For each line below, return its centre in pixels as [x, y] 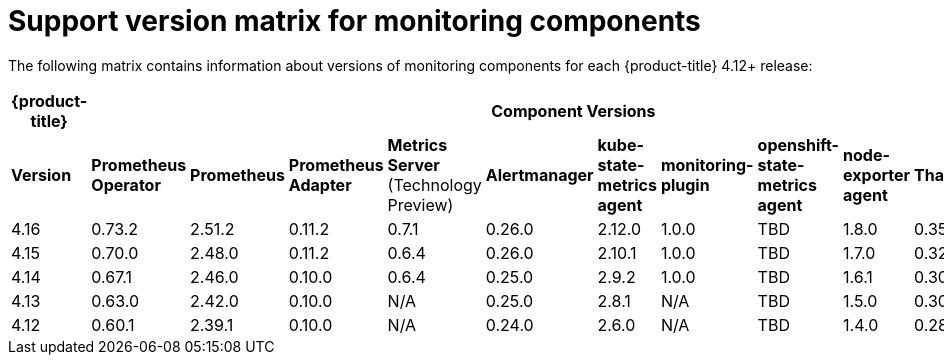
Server [413, 164]
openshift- [798, 144]
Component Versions [573, 110]
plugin [685, 184]
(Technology [434, 184]
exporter [877, 174]
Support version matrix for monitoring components [354, 21]
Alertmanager [539, 174]
